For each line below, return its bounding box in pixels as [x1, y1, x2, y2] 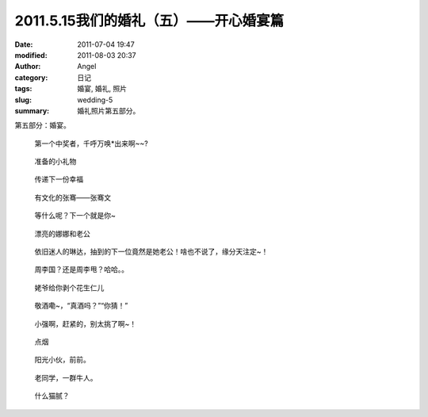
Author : [14, 62, 41, 71]
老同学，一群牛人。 [34, 373, 97, 382]
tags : [14, 84, 32, 94]
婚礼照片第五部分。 [77, 105, 140, 115]
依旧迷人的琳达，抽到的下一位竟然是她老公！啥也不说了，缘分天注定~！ [34, 247, 269, 257]
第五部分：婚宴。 [14, 121, 71, 130]
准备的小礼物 [34, 157, 77, 166]
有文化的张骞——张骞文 [34, 193, 111, 202]
